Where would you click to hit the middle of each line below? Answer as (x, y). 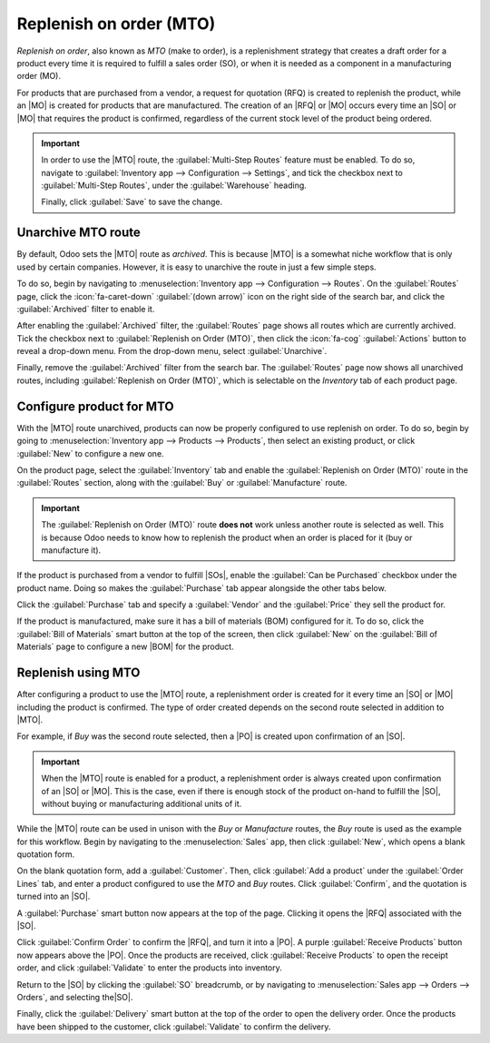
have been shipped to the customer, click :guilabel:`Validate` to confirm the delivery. (174, 1027)
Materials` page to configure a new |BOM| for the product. (126, 647)
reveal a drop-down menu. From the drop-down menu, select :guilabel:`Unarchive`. (172, 351)
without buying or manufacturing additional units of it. (142, 803)
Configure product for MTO (95, 406)
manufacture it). (71, 550)
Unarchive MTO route (78, 233)
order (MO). (39, 76)
